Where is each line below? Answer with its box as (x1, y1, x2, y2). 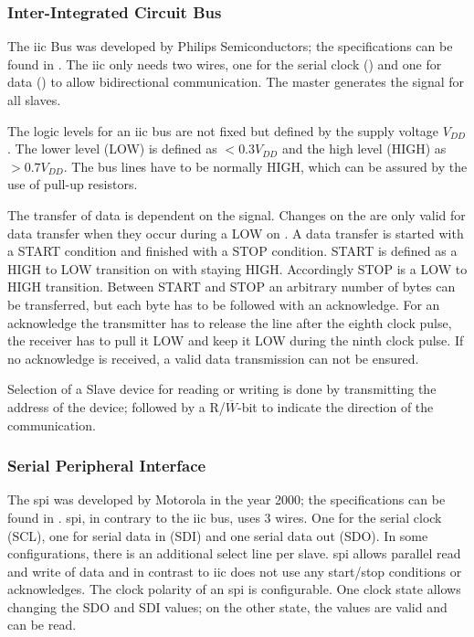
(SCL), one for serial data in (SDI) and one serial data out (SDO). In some (7, 526, 428, 545)
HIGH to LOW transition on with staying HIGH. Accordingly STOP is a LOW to (7, 259, 468, 278)
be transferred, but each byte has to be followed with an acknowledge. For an (7, 294, 440, 313)
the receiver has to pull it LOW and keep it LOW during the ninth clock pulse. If (7, 331, 464, 350)
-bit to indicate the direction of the (237, 397, 434, 416)
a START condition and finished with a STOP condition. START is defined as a (7, 241, 458, 260)
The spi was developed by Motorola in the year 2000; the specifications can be (7, 490, 446, 509)
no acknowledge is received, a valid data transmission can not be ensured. (7, 348, 419, 367)
